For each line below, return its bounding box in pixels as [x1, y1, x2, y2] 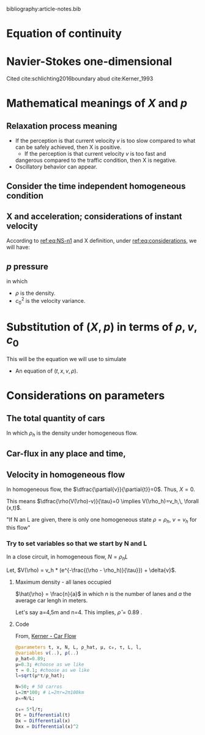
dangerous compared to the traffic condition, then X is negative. [15, 156, 177, 164]
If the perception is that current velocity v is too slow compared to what [15, 137, 196, 145]
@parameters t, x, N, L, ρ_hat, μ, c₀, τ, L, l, [15, 644, 142, 650]
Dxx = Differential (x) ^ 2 [15, 723, 79, 729]
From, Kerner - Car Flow [15, 633, 76, 640]
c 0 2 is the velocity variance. [15, 296, 86, 306]
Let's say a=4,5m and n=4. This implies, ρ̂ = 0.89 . [15, 609, 143, 616]
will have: [6, 243, 31, 251]
